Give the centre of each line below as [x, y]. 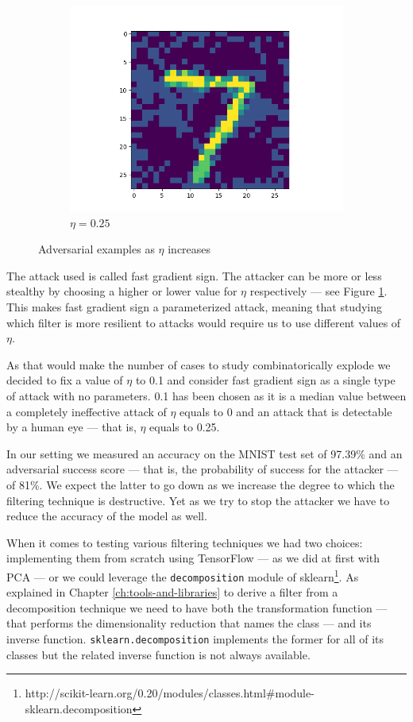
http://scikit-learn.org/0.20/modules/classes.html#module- [170, 693]
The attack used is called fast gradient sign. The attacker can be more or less [194, 275]
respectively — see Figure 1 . [318, 291]
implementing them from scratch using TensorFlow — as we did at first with [193, 558]
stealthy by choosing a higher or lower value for [122, 291]
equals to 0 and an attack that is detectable [286, 411]
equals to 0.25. [185, 427]
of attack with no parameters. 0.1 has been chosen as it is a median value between [206, 395]
